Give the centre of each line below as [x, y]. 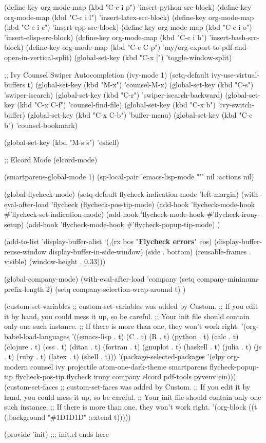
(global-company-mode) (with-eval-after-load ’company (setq [100, 279]
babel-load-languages [37, 336]
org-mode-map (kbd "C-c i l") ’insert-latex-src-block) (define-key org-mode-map [129, 17]
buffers [15, 85]
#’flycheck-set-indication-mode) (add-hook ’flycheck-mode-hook [104, 214]
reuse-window [25, 251]
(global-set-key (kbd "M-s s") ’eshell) [62, 142]
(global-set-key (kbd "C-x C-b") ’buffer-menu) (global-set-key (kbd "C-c [140, 114]
